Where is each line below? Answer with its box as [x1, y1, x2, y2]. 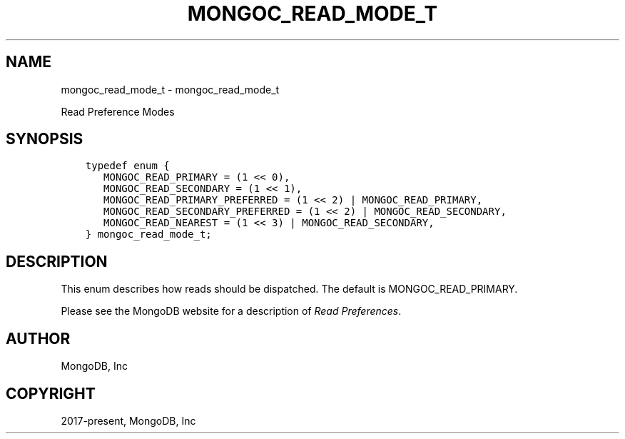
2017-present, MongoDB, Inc [61, 414, 196, 427]
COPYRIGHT [6, 384, 96, 403]
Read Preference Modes [61, 105, 175, 118]
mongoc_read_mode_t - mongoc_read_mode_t [61, 83, 280, 96]
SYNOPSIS [6, 130, 83, 148]
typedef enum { [85, 160, 170, 172]
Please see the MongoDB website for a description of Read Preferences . [61, 305, 402, 318]
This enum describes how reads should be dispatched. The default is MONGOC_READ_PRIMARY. [61, 283, 518, 296]
